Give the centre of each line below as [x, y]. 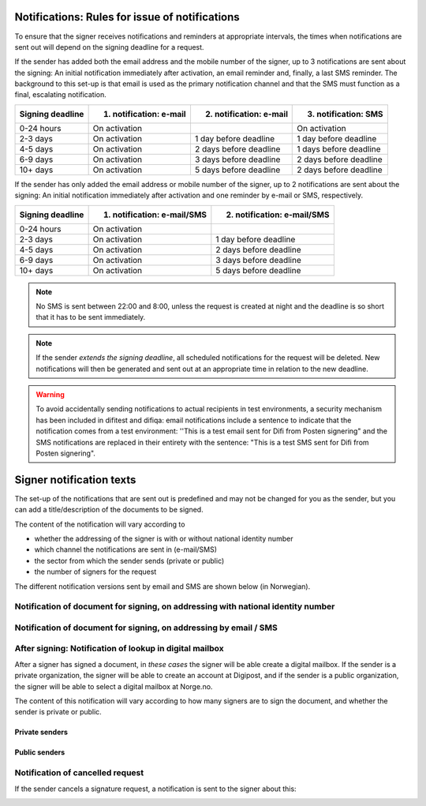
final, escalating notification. [60, 95]
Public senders [40, 752]
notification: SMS [350, 114]
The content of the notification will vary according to [100, 524]
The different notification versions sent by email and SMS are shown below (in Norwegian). [163, 586]
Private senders [41, 732]
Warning [50, 394]
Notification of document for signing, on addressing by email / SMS [146, 628]
